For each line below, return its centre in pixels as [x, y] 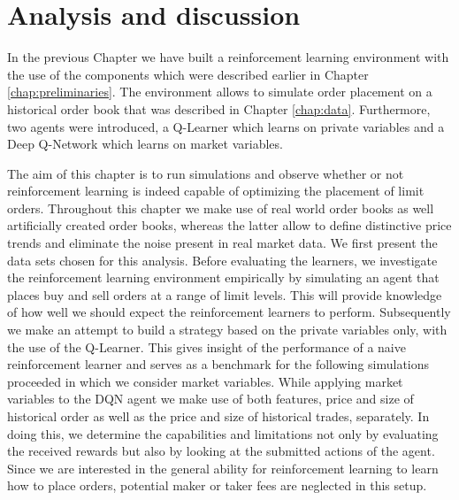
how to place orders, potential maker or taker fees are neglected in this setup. [217, 485]
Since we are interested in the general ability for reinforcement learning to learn [223, 468]
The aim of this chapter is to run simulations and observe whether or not [206, 173]
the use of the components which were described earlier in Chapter [188, 74]
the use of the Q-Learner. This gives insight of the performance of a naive [207, 346]
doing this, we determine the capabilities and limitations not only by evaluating [223, 433]
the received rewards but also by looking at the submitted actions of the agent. [221, 451]
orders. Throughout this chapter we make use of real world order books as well [221, 208]
